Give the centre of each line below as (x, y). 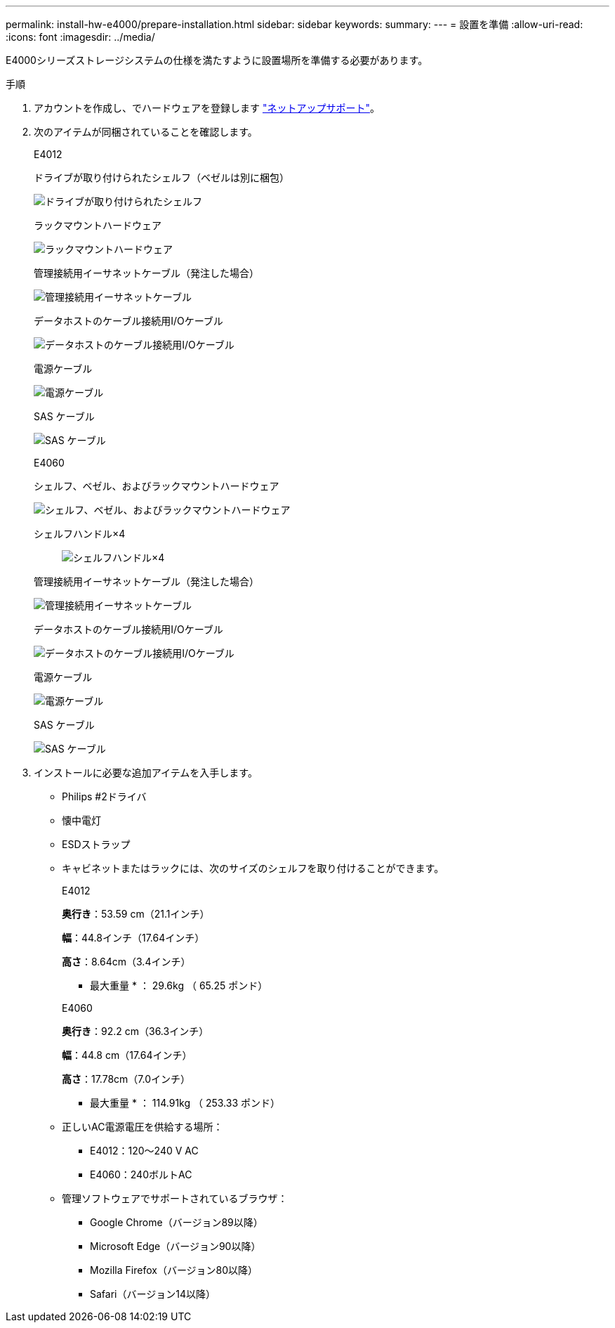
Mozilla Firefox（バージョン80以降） (174, 1270)
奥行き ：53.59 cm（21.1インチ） (136, 914)
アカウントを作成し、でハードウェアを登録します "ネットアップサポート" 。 (207, 108)
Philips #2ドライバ (104, 796)
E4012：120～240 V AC (144, 1151)
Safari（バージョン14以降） (153, 1294)
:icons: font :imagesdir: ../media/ (80, 37)
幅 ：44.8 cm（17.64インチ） (127, 1055)
